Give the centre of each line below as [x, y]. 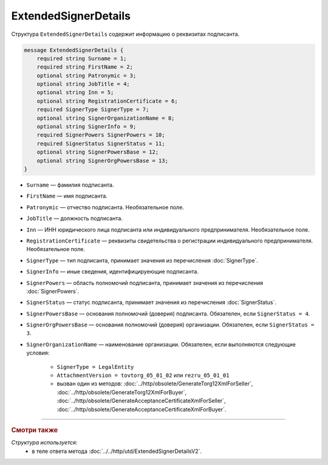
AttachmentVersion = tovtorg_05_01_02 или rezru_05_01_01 [143, 375]
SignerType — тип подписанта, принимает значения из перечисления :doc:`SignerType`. [142, 260]
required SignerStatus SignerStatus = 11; [101, 143]
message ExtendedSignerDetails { [74, 50]
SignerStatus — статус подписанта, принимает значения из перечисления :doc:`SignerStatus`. [151, 302]
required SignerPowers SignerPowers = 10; [101, 135]
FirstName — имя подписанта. [67, 196]
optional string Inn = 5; [75, 92]
